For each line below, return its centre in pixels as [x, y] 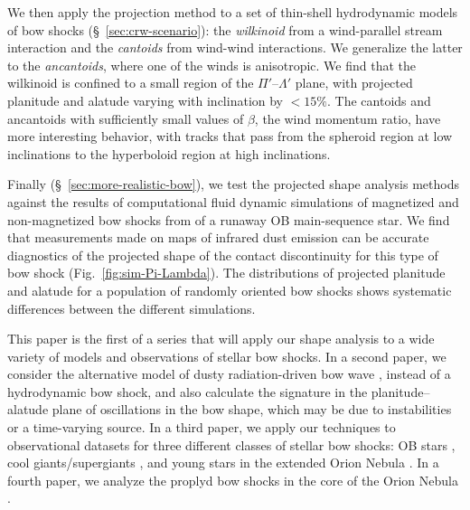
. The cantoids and [379, 100]
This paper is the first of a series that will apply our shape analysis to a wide [221, 339]
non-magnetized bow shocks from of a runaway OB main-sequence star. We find [229, 219]
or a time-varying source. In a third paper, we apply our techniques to [202, 427]
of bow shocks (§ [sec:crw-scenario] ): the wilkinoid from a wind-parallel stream [225, 29]
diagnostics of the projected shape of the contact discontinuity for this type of [223, 255]
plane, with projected [354, 83]
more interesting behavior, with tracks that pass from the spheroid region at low [230, 136]
